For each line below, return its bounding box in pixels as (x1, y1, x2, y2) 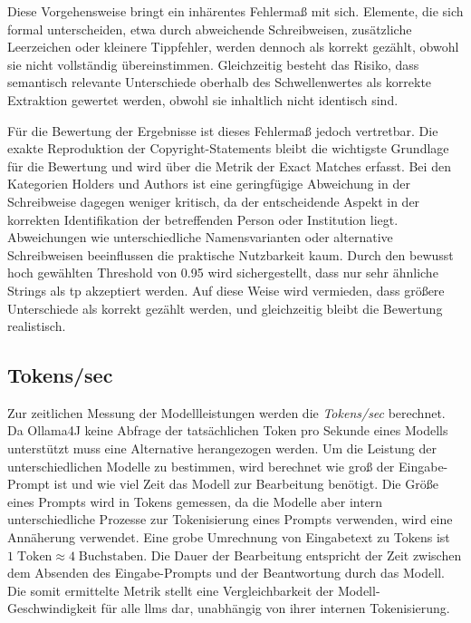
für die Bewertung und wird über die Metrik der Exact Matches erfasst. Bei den (7, 156, 451, 175)
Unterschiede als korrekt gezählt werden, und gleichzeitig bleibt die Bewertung (7, 298, 443, 317)
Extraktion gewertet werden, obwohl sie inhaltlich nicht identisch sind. (7, 90, 399, 109)
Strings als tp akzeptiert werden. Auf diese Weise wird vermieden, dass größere (7, 280, 445, 299)
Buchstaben (78, 550, 144, 563)
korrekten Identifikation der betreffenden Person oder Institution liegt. (7, 209, 399, 229)
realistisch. (7, 316, 66, 336)
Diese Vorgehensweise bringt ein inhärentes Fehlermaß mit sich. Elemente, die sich (7, 2, 464, 20)
